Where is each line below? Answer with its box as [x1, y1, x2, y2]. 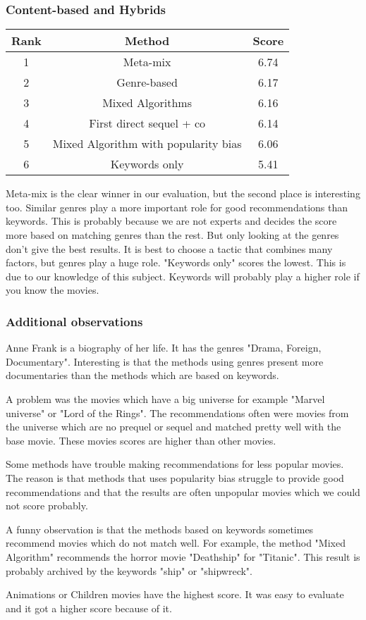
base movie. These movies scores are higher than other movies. [6, 433, 276, 447]
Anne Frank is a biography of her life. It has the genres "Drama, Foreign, [6, 340, 322, 355]
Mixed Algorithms [102, 94, 193, 111]
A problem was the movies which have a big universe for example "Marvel [6, 391, 325, 406]
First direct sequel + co [89, 115, 206, 132]
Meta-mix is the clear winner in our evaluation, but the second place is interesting [6, 186, 360, 201]
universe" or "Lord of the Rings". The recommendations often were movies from [6, 405, 349, 420]
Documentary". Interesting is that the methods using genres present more [6, 354, 324, 368]
